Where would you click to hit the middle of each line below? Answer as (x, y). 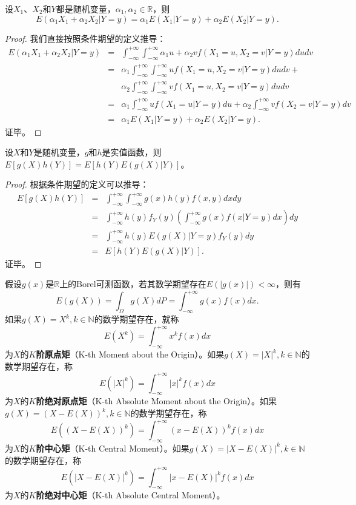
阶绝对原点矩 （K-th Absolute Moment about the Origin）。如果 (157, 401)
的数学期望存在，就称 (137, 319)
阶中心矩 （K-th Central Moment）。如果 (113, 448)
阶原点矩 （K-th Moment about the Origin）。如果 (130, 354)
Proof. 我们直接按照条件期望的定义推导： (85, 38)
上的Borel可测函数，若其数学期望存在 (133, 284)
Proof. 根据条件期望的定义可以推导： (77, 184)
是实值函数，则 (132, 152)
